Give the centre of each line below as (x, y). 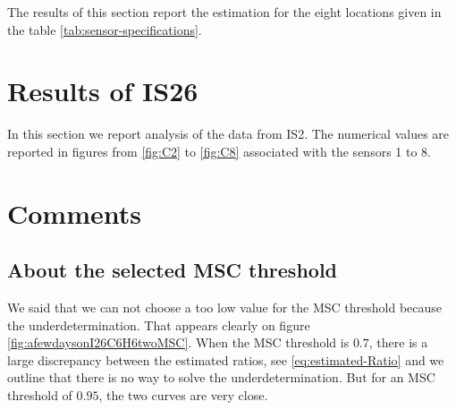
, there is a (398, 342)
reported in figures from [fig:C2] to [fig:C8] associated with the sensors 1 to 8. (219, 151)
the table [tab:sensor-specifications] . (105, 29)
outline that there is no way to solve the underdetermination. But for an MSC (221, 377)
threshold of (40, 395)
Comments (74, 213)
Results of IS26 (103, 91)
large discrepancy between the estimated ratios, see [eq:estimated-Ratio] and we (226, 359)
